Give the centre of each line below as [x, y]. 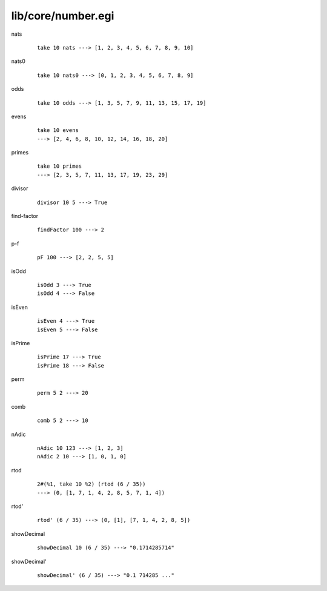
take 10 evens [58, 130]
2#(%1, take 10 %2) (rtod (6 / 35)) [91, 484]
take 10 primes [60, 166]
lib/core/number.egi [63, 16]
